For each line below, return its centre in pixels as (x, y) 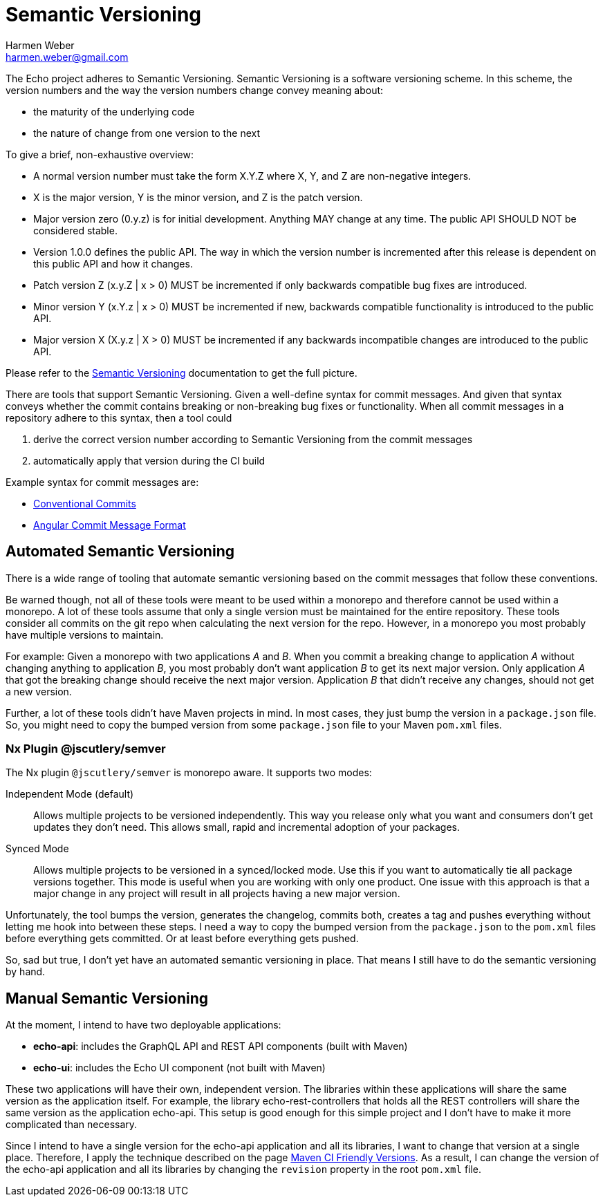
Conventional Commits (85, 503)
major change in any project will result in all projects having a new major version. (217, 894)
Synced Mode (37, 849)
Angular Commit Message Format (110, 525)
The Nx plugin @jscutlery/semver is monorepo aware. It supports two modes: (189, 773)
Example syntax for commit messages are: (102, 482)
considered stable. (75, 230)
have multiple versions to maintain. (85, 635)
